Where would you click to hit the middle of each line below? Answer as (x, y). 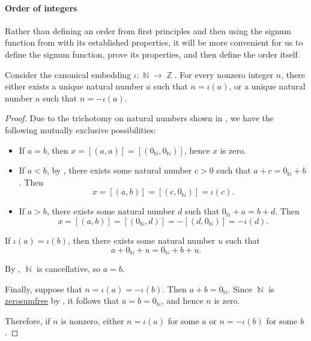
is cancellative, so (68, 268)
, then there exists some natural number (141, 240)
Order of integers (41, 8)
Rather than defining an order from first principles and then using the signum (148, 30)
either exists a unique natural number (74, 86)
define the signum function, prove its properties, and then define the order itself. (152, 54)
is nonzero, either (92, 320)
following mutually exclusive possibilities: (80, 129)
